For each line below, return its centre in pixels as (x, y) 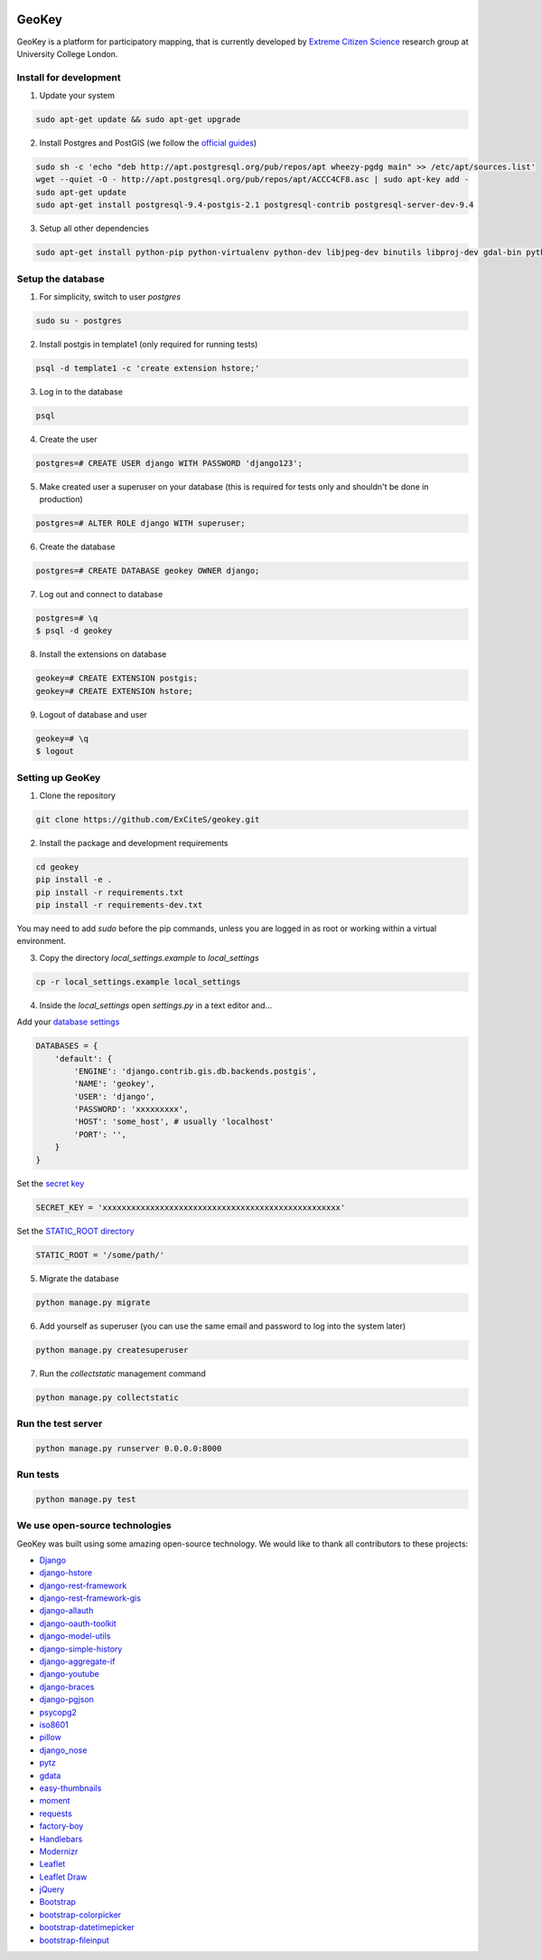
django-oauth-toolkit (78, 1623)
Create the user (69, 439)
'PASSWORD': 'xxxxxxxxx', (131, 1109)
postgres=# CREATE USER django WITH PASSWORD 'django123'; (169, 463)
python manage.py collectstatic (107, 1397)
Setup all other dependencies (94, 228)
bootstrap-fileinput (75, 1940)
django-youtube (69, 1674)
